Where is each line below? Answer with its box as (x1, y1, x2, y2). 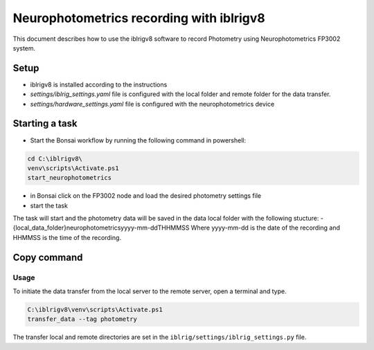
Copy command (12, 251, 83, 263)
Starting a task (12, 118, 78, 129)
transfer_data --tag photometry (27, 315, 138, 323)
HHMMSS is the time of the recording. (12, 233, 121, 241)
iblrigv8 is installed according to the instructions (30, 80, 168, 89)
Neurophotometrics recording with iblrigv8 (12, 10, 266, 26)
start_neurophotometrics (27, 174, 112, 182)
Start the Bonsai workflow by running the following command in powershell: (30, 136, 246, 145)
